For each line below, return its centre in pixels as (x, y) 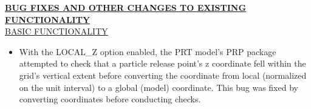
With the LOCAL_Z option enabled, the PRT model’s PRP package (148, 51)
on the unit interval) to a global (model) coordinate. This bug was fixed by (159, 87)
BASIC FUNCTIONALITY (56, 31)
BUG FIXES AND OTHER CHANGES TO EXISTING (126, 7)
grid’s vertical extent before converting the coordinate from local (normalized (163, 75)
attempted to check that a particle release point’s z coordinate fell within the (162, 63)
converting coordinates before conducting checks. (110, 99)
